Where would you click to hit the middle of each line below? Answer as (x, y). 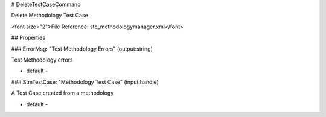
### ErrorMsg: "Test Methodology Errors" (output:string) (82, 49)
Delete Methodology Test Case (50, 16)
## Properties (28, 38)
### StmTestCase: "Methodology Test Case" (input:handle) (85, 82)
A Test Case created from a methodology (62, 93)
